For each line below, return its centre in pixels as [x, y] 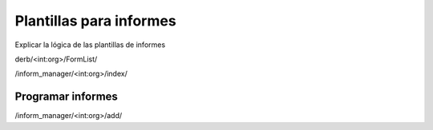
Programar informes [66, 97]
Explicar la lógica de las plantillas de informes [90, 45]
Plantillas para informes [95, 21]
